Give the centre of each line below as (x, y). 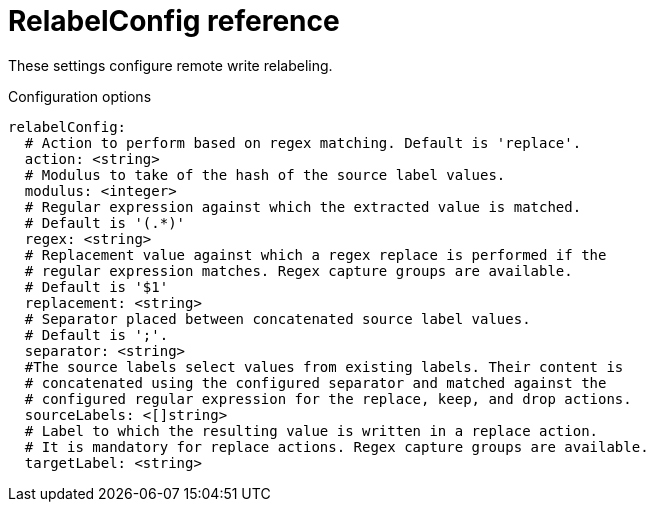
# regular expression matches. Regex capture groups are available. (298, 270)
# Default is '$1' (96, 286)
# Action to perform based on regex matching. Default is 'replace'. (303, 142)
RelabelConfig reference (174, 21)
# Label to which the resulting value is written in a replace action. (311, 430)
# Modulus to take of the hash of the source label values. (265, 174)
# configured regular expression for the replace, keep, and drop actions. (328, 398)
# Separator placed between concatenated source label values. (277, 318)
